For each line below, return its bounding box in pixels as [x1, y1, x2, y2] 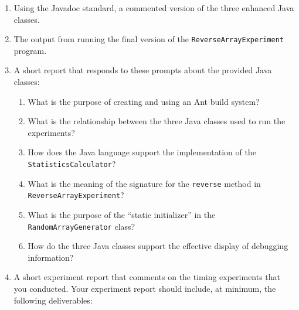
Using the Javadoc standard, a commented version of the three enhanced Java [13, 2, 294, 13]
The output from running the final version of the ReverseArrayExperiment [13, 33, 284, 45]
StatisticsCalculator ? [28, 158, 116, 169]
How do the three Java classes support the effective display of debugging [28, 240, 288, 252]
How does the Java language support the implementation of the [28, 146, 256, 158]
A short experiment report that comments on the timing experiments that [13, 271, 281, 283]
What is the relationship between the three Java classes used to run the [28, 115, 286, 127]
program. [13, 44, 47, 56]
